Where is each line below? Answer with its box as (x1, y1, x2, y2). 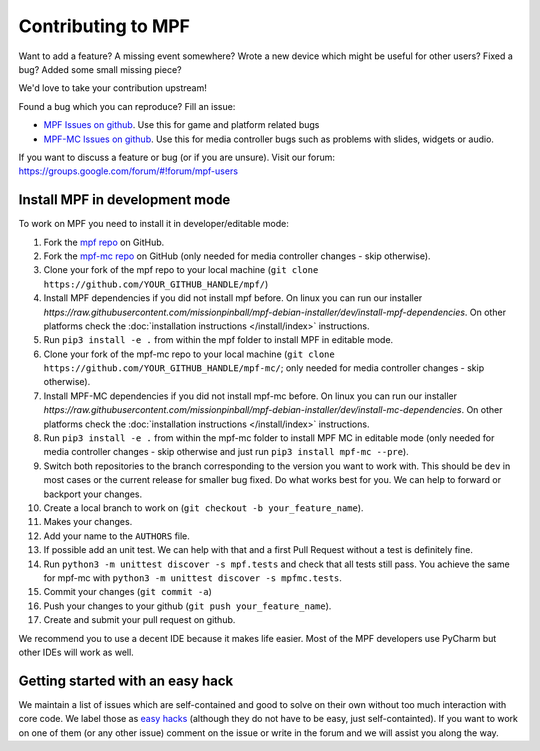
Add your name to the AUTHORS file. (43, 530, 190, 542)
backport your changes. (43, 488, 143, 500)
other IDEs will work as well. (18, 646, 134, 658)
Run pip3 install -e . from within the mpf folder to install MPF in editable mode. (43, 334, 394, 346)
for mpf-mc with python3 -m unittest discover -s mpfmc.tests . (43, 571, 342, 584)
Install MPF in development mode (18, 191, 231, 209)
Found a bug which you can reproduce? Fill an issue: (18, 100, 236, 112)
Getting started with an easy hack (18, 672, 234, 689)
